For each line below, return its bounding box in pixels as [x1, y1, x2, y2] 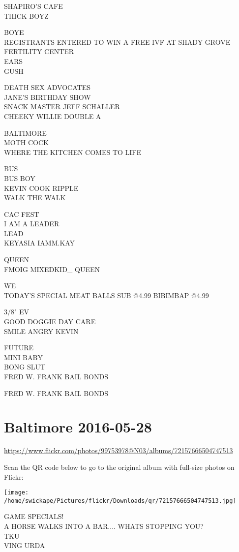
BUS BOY [4, 173, 35, 183]
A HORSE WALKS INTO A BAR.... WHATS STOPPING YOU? [4, 521, 204, 531]
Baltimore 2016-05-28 [4, 417, 152, 437]
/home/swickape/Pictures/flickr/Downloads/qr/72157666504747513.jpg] [4, 497, 237, 504]
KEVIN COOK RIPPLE [4, 183, 79, 193]
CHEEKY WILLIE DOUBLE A [4, 111, 101, 121]
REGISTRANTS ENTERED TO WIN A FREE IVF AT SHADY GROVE [4, 36, 231, 47]
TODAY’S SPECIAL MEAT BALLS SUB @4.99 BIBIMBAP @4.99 [4, 290, 209, 300]
